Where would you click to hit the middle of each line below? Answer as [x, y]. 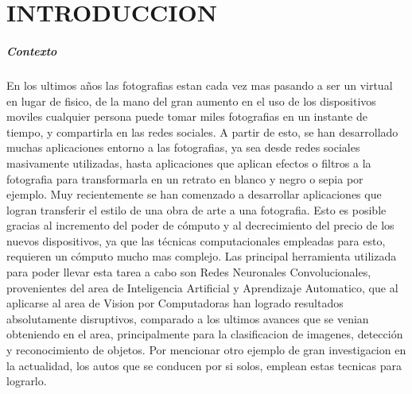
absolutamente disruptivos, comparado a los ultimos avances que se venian [188, 318]
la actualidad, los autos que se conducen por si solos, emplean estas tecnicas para [204, 365]
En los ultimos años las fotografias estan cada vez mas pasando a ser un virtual [200, 85]
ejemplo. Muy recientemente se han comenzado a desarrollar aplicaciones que [194, 194]
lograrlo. [27, 381]
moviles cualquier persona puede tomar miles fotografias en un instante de [187, 116]
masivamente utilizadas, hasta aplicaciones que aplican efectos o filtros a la [189, 162]
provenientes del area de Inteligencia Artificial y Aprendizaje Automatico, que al [202, 287]
